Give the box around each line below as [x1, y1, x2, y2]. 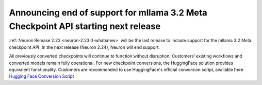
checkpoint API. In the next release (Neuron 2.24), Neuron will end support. [9, 44, 160, 50]
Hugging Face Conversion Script [9, 73, 74, 79]
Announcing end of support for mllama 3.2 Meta [9, 7, 208, 18]
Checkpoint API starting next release [9, 21, 161, 31]
